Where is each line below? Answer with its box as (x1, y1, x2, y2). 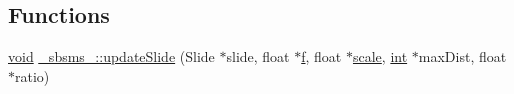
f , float (301, 46, 342, 67)
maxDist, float (418, 46, 507, 67)
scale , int (352, 46, 408, 67)
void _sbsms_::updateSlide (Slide (8, 46, 215, 67)
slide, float (226, 46, 290, 67)
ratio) (15, 65, 50, 86)
